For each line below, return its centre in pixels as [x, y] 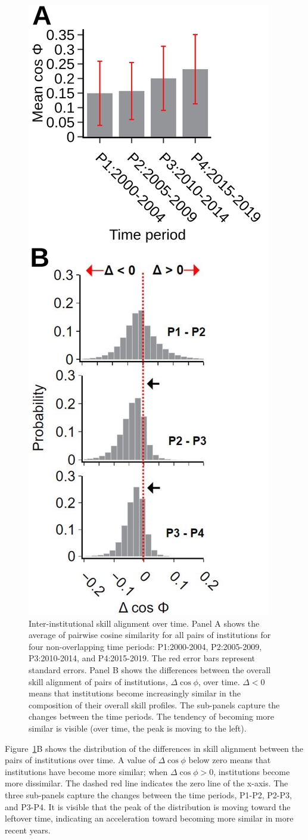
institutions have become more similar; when [86, 771]
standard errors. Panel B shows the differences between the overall [150, 669]
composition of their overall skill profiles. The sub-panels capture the [154, 704]
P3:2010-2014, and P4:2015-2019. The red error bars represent [142, 658]
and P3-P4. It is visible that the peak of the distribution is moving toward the [148, 806]
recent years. [28, 830]
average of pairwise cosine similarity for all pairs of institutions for [150, 635]
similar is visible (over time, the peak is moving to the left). [138, 728]
